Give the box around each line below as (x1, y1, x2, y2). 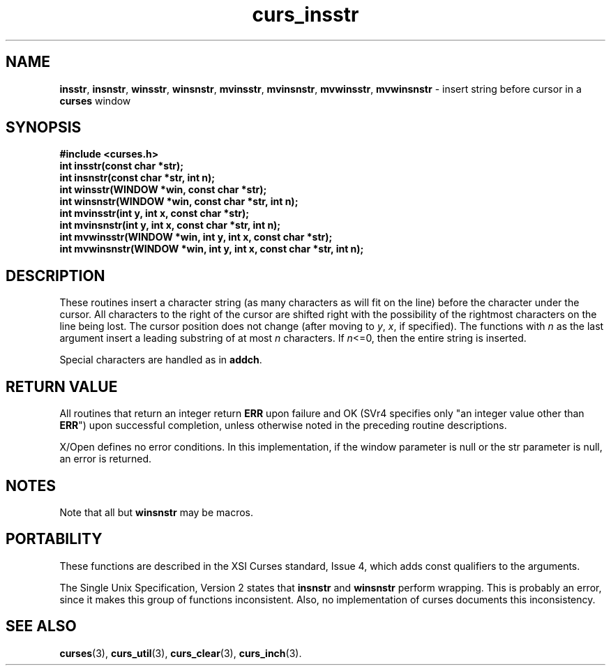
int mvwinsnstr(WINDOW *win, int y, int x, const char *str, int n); (59, 243, 364, 255)
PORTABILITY (6, 530, 103, 548)
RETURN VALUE (6, 377, 118, 395)
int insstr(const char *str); (59, 160, 184, 172)
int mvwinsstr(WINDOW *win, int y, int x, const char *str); (59, 231, 333, 243)
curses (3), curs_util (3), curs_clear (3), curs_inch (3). (59, 647, 302, 659)
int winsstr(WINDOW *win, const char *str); (59, 183, 267, 196)
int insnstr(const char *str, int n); (59, 172, 216, 184)
